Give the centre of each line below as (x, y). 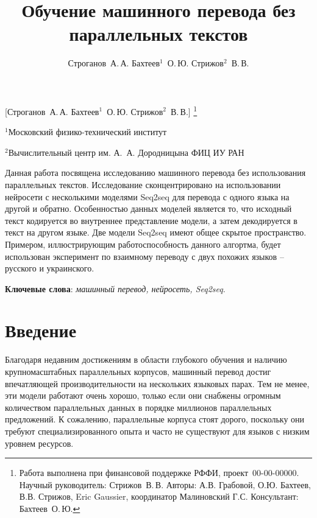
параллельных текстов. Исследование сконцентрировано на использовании (143, 184)
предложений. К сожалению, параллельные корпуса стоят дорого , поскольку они (155, 419)
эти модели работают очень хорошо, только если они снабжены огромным (143, 395)
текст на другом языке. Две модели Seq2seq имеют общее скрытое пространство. (156, 232)
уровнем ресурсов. (39, 443)
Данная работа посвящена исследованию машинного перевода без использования (155, 173)
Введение (41, 330)
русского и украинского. (50, 268)
